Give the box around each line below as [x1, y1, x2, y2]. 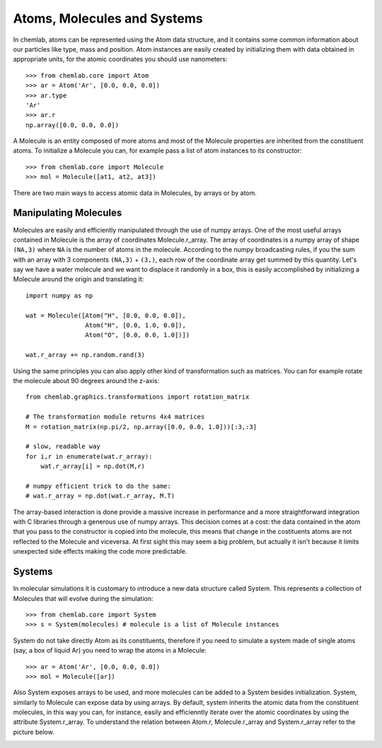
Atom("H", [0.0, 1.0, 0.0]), [85, 322, 187, 329]
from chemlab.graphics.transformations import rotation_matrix [25, 393, 250, 401]
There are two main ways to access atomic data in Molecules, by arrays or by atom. [13, 188, 257, 197]
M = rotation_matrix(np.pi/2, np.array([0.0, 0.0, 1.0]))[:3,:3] [25, 423, 257, 431]
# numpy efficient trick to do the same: [25, 481, 171, 490]
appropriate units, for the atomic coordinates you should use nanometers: [13, 55, 228, 64]
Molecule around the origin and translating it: [13, 275, 144, 284]
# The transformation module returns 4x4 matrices [25, 413, 205, 421]
